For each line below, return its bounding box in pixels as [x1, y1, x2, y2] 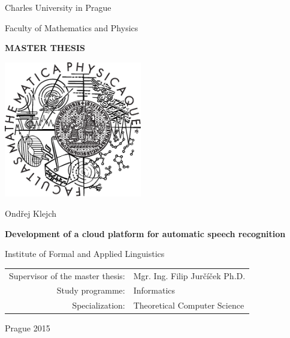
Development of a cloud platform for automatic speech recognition [5, 227, 286, 240]
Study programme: [56, 284, 125, 297]
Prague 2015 [5, 322, 50, 334]
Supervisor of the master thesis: [9, 269, 125, 282]
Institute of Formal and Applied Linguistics [5, 247, 165, 260]
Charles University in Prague [5, 1, 111, 13]
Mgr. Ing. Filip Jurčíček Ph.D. [133, 269, 246, 282]
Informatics [133, 284, 176, 297]
